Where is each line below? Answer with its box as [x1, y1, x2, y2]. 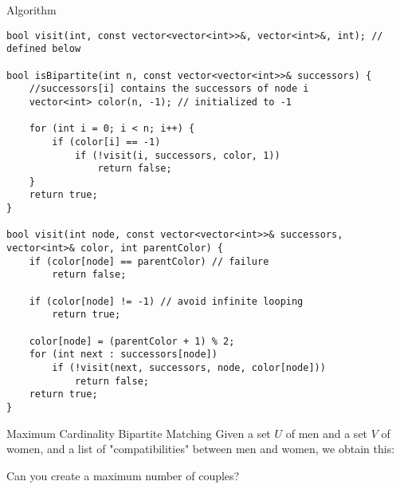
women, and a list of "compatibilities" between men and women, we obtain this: [6, 440, 395, 457]
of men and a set [285, 424, 368, 441]
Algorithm [6, 2, 57, 18]
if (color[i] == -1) [52, 136, 161, 148]
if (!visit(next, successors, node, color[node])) [52, 362, 326, 373]
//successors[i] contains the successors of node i [29, 83, 309, 95]
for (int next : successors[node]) [29, 349, 218, 361]
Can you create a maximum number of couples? [6, 467, 240, 483]
